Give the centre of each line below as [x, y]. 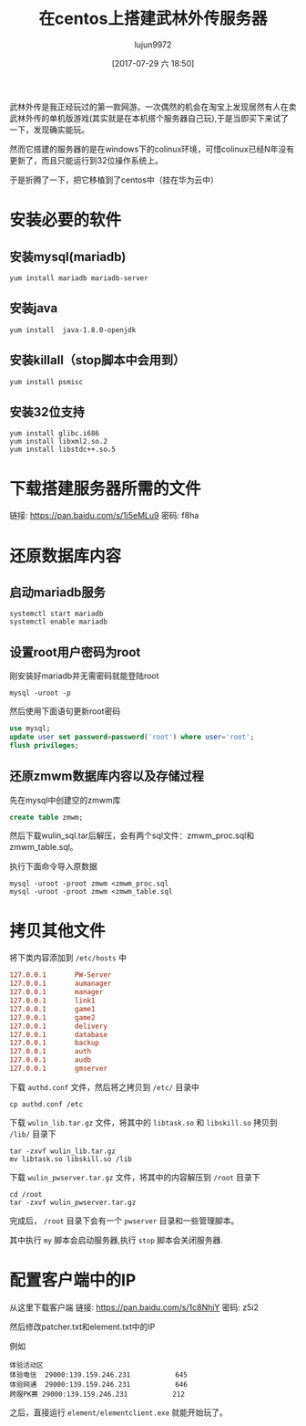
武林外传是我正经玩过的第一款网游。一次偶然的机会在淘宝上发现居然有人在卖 [153, 107]
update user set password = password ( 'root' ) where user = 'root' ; [132, 737]
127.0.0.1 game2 [52, 1017]
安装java [34, 308]
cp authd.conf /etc [46, 1104]
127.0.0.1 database [58, 1034]
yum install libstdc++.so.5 [63, 450]
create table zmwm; [46, 817]
